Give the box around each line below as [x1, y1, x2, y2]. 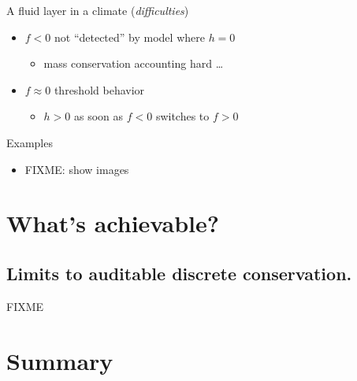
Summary [6, 344, 113, 376]
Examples [6, 134, 53, 150]
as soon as [73, 108, 124, 124]
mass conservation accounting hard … [43, 55, 224, 72]
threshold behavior [54, 81, 145, 98]
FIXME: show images [24, 161, 129, 177]
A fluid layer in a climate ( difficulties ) [6, 2, 189, 18]
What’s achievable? [6, 207, 220, 239]
